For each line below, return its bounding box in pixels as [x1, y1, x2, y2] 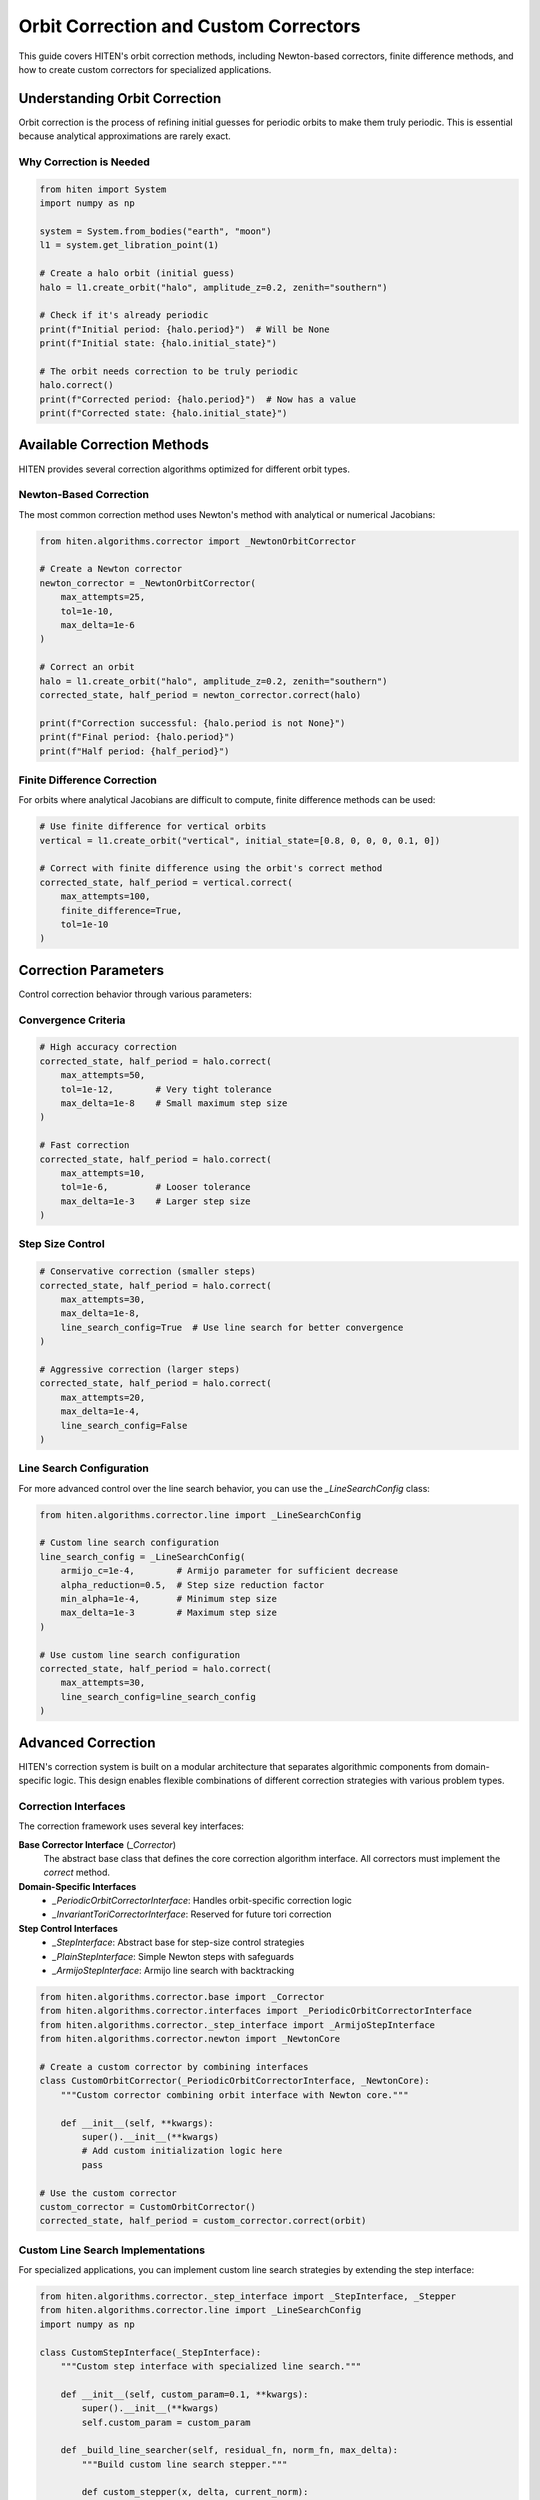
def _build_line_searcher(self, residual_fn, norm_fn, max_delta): [60, 2445, 399, 2456]
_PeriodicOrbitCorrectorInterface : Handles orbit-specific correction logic [52, 1895, 352, 1907]
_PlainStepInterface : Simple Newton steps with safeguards [52, 1950, 295, 1962]
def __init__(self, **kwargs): [60, 2117, 214, 2129]
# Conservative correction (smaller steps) [39, 1266, 257, 1277]
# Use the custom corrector [39, 2187, 177, 2199]
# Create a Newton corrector [39, 563, 183, 575]
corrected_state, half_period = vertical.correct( [39, 876, 294, 888]
